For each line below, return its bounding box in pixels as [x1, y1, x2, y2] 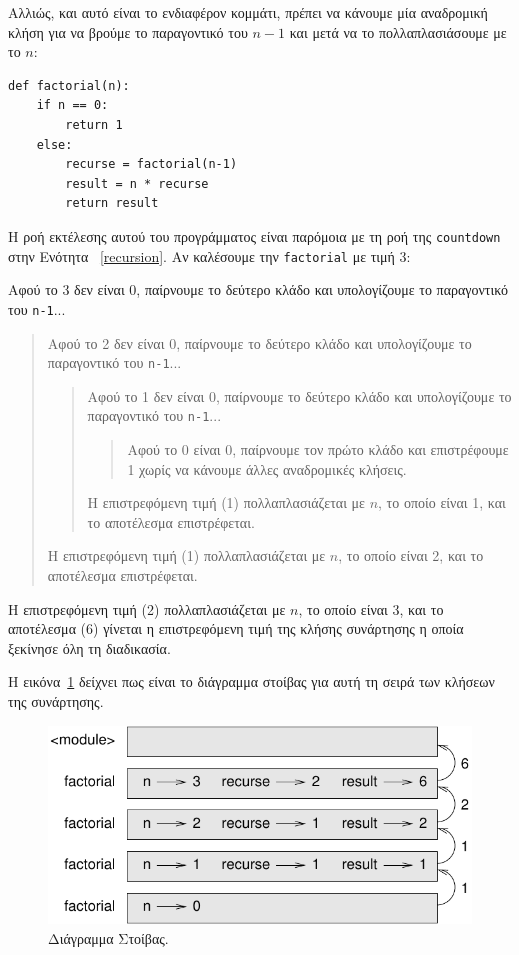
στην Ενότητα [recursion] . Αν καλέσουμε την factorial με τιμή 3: [8, 245, 411, 266]
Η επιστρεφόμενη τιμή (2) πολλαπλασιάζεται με [8, 598, 286, 619]
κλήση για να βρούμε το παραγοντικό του [8, 21, 248, 42]
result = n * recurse [65, 176, 209, 191]
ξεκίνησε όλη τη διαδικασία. [8, 637, 171, 658]
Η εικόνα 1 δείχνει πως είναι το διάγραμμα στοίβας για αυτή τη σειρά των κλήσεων [8, 671, 495, 692]
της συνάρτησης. [8, 690, 104, 711]
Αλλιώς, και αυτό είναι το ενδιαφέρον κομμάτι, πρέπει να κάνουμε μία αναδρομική [8, 2, 488, 22]
